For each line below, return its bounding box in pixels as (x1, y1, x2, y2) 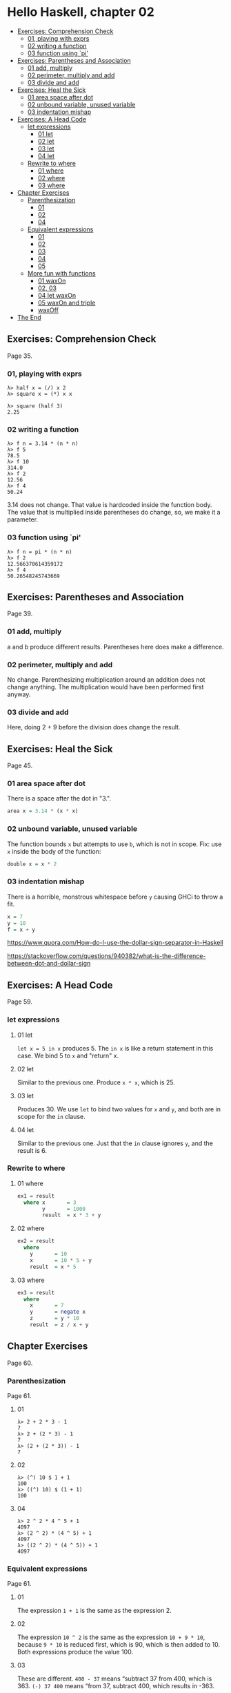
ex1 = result (17, 1192, 55, 1199)
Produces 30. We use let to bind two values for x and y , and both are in (17, 1104, 221, 1113)
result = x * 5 (30, 1263, 77, 1270)
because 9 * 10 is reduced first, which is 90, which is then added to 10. (17, 1641, 221, 1649)
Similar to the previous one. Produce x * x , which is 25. (17, 1078, 176, 1087)
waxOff (37, 305, 59, 314)
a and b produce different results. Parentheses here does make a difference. (7, 642, 224, 651)
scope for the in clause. (17, 1112, 86, 1120)
